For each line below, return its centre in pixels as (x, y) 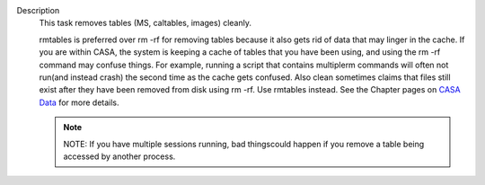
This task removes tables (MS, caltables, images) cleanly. (145, 23)
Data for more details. (79, 102)
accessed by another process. (119, 156)
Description (38, 10)
